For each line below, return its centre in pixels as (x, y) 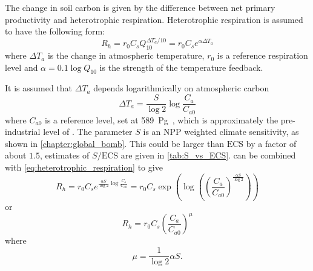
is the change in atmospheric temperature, (126, 55)
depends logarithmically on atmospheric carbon (181, 88)
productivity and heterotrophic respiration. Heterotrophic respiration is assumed (154, 19)
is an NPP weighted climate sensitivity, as (221, 132)
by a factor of (271, 143)
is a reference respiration (262, 55)
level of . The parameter (88, 132)
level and (21, 67)
